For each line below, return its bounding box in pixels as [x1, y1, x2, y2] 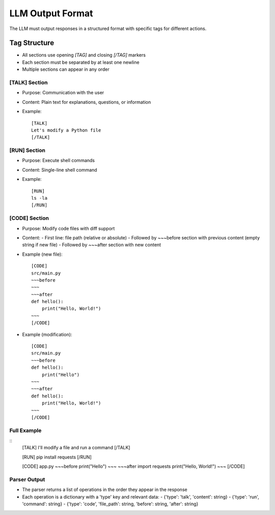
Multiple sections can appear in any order [22, 66, 109, 72]
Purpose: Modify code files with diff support [22, 225, 115, 231]
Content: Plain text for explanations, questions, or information [22, 99, 151, 105]
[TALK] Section [9, 79, 48, 86]
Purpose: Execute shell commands [22, 157, 95, 164]
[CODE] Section [9, 214, 49, 222]
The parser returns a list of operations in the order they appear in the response [22, 486, 188, 493]
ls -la [31, 195, 48, 201]
